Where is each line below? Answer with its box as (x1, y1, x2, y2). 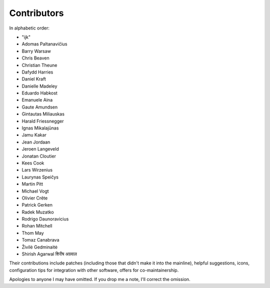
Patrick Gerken (21, 202, 52, 208)
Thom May (21, 230, 44, 236)
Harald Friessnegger (21, 118, 64, 124)
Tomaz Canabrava (21, 237, 59, 243)
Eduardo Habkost (21, 90, 57, 96)
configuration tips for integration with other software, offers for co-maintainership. (9, 267, 179, 273)
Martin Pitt (21, 181, 43, 187)
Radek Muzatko (21, 209, 54, 215)
